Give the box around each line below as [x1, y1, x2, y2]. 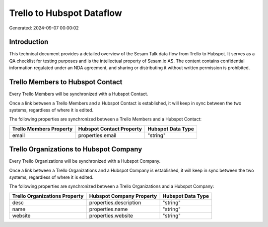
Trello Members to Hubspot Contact [9, 78, 123, 87]
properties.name [89, 206, 128, 213]
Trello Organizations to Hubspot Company [9, 145, 142, 154]
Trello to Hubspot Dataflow [9, 7, 123, 18]
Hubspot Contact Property [78, 125, 142, 132]
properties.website [89, 212, 134, 219]
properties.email [78, 132, 117, 139]
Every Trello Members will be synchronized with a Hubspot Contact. [9, 91, 148, 97]
